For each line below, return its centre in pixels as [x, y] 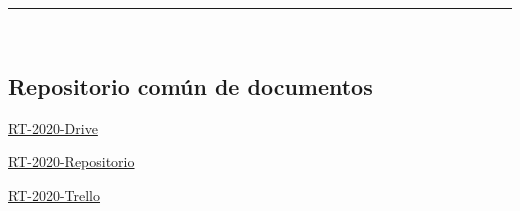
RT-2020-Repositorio [71, 161]
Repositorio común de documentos [190, 85]
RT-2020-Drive [53, 127]
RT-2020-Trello [54, 194]
